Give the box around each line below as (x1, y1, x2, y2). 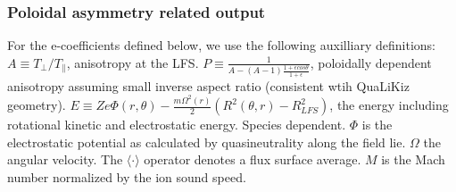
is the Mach (381, 150, 445, 169)
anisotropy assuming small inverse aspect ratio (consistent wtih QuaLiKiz (7, 76, 410, 95)
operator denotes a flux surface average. (144, 150, 361, 169)
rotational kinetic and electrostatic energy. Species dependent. (7, 115, 346, 134)
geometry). (7, 96, 66, 114)
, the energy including (329, 96, 449, 114)
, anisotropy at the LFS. (66, 53, 199, 71)
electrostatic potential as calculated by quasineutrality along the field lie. (7, 132, 406, 151)
